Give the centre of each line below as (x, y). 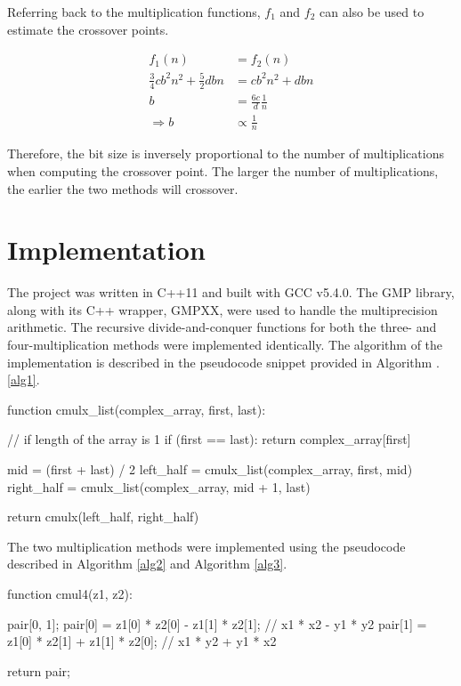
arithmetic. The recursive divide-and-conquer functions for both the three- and (222, 327)
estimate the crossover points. (88, 29)
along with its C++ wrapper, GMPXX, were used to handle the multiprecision (222, 309)
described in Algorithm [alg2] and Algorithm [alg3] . (147, 564)
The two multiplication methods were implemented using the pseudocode (206, 546)
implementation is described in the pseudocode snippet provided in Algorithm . (223, 362)
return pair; (39, 670)
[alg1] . (24, 379)
